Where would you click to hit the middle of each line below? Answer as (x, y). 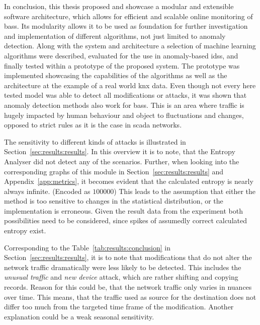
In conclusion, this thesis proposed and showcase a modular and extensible (119, 6)
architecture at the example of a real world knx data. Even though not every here (130, 85)
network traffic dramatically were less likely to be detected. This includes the (123, 267)
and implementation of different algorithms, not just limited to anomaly (115, 36)
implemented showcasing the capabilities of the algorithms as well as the (116, 75)
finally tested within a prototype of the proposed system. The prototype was (122, 65)
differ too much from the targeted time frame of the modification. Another (119, 307)
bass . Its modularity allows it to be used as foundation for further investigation (126, 26)
